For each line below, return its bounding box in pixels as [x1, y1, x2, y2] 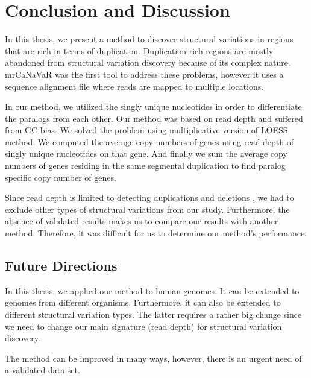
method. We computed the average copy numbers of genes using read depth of [5, 135, 294, 148]
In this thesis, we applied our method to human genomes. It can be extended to [5, 284, 300, 297]
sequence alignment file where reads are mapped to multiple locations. [5, 80, 264, 92]
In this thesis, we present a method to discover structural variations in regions [5, 33, 294, 45]
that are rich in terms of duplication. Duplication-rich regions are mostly [5, 44, 274, 57]
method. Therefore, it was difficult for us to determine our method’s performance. [5, 227, 307, 239]
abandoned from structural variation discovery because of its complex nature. [5, 56, 291, 69]
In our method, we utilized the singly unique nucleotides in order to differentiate [5, 100, 302, 113]
